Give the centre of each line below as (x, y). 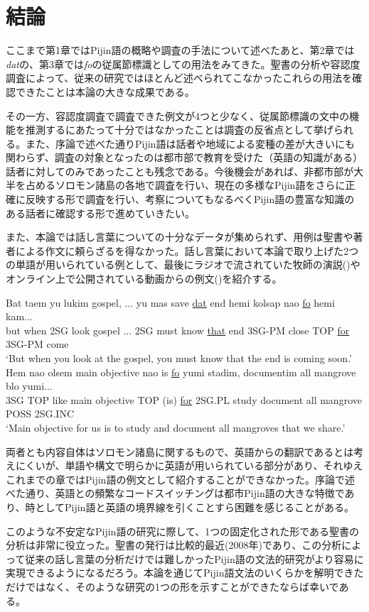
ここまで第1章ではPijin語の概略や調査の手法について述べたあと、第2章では (180, 50)
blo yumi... (29, 386)
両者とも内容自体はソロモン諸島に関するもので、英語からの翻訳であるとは (180, 451)
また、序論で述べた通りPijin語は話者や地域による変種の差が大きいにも (190, 143)
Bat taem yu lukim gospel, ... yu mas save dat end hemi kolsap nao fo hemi (170, 302)
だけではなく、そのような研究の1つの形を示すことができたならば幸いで (172, 586)
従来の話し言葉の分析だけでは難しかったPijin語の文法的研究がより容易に (194, 558)
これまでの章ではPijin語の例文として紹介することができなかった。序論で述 (180, 479)
